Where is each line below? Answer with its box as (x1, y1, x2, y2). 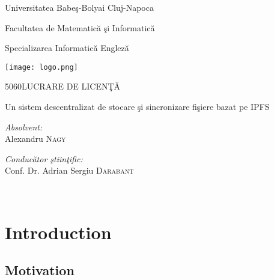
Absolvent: (5, 120, 43, 133)
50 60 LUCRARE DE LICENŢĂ (5, 80, 121, 93)
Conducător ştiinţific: (5, 152, 83, 165)
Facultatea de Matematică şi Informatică (5, 21, 155, 34)
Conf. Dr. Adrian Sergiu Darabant (5, 164, 134, 177)
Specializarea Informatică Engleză (5, 41, 129, 54)
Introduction (5, 219, 112, 244)
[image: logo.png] (5, 62, 78, 72)
